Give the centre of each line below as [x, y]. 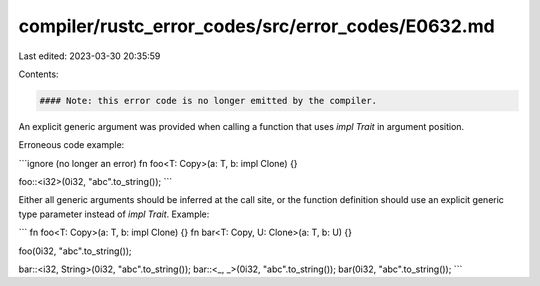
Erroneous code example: [71, 145]
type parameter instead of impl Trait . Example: [114, 214]
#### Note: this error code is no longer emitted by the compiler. [208, 100]
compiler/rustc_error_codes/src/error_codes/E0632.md [256, 26]
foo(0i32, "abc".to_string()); [75, 251]
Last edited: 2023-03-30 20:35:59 [89, 56]
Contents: [38, 74]
